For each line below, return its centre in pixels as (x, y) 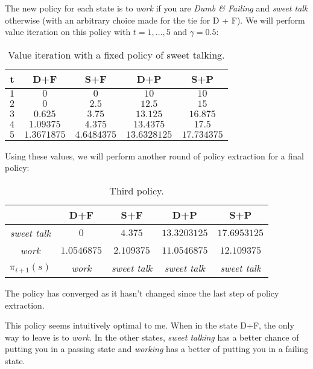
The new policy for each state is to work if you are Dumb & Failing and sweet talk (156, 8)
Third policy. (137, 190)
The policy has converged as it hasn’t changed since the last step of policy (142, 293)
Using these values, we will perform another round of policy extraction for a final (154, 156)
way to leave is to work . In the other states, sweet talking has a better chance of (152, 337)
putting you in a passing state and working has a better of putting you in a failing (157, 349)
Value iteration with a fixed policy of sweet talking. (116, 54)
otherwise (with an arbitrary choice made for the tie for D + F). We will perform (155, 20)
